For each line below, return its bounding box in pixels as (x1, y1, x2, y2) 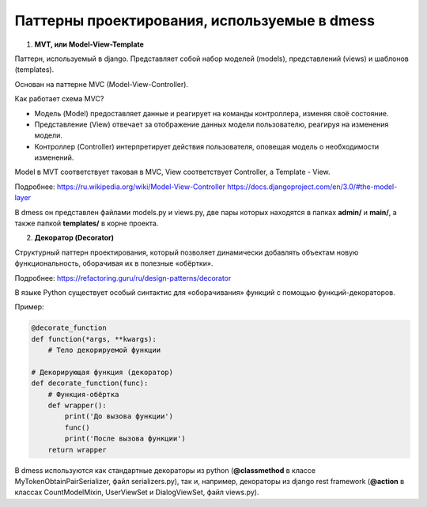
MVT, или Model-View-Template (34, 40, 144, 49)
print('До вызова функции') (64, 412, 174, 421)
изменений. (34, 153, 74, 162)
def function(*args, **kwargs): (31, 335, 157, 343)
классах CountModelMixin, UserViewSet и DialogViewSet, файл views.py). (14, 487, 259, 498)
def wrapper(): (47, 401, 107, 411)
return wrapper (47, 445, 107, 454)
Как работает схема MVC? (14, 94, 104, 104)
